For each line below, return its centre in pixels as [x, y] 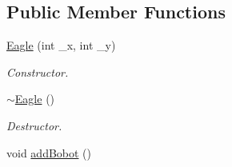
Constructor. [38, 72]
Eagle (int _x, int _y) [61, 45]
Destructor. [34, 125]
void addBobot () [49, 152]
